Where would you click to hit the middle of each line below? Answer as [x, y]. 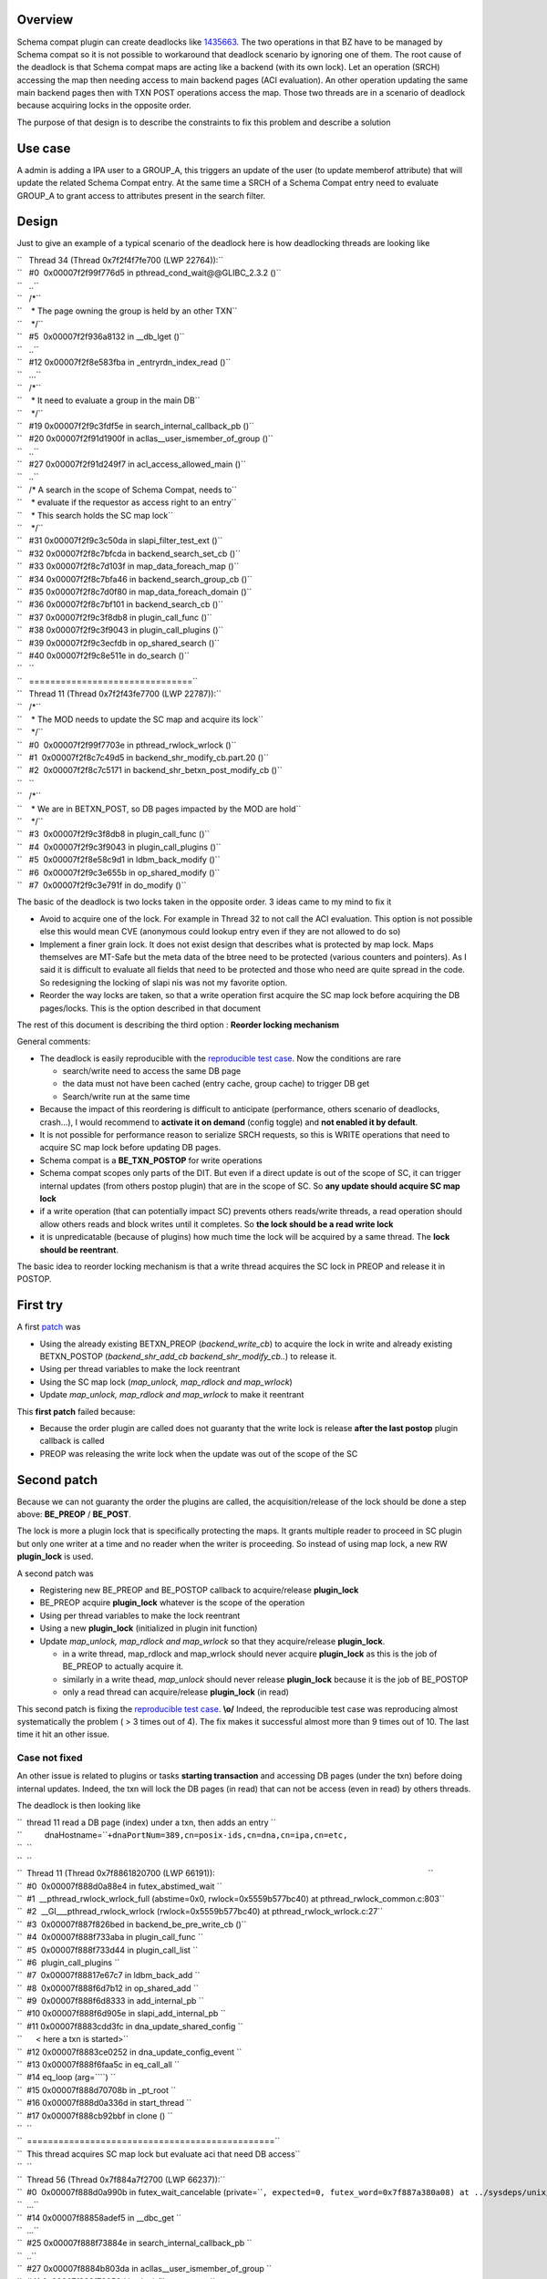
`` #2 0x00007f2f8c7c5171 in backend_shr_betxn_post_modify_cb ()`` [150, 770]
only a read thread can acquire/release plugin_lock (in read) [175, 1692]
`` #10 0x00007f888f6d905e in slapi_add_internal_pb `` [121, 2014]
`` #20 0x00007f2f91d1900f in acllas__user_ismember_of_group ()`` [145, 438]
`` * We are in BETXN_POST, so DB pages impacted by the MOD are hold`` [159, 809]
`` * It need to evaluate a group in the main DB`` [108, 400]
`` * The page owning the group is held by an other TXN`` [127, 311]
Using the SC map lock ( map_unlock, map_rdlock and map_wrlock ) [166, 1382]
